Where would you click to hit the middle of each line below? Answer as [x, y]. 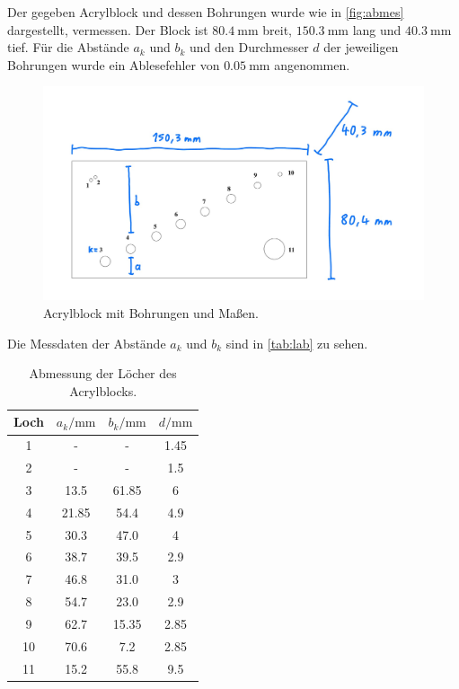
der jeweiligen [361, 47]
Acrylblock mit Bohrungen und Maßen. [151, 313]
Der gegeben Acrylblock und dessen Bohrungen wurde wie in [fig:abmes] [206, 12]
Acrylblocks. [103, 390]
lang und [377, 29]
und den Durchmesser [249, 47]
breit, [278, 29]
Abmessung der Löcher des [103, 373]
